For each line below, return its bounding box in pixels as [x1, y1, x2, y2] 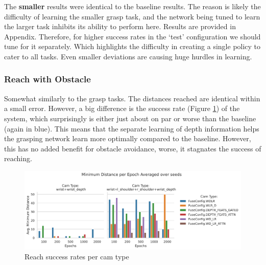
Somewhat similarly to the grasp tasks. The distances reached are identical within [4, 93, 260, 103]
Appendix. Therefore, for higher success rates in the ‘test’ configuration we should [4, 31, 261, 41]
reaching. [4, 153, 32, 164]
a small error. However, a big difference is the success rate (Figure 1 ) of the [4, 103, 240, 114]
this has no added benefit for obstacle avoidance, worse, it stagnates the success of [4, 143, 261, 153]
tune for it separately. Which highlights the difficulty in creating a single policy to [4, 41, 261, 52]
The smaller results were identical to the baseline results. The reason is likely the [4, 1, 261, 11]
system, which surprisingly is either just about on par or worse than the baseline [4, 113, 256, 123]
